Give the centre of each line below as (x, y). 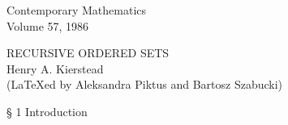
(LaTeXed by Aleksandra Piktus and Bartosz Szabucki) (145, 84)
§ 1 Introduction (47, 111)
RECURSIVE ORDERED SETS (88, 53)
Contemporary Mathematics (77, 10)
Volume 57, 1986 (48, 25)
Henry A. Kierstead (55, 68)
